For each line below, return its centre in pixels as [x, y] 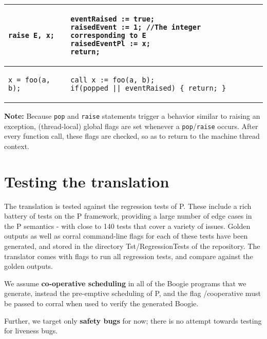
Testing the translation [87, 181]
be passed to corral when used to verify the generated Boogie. [101, 303]
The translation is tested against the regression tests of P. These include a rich [128, 206]
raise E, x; [32, 35]
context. [17, 146]
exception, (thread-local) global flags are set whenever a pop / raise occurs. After [131, 126]
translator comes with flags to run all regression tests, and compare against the [129, 256]
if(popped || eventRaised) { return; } [148, 88]
